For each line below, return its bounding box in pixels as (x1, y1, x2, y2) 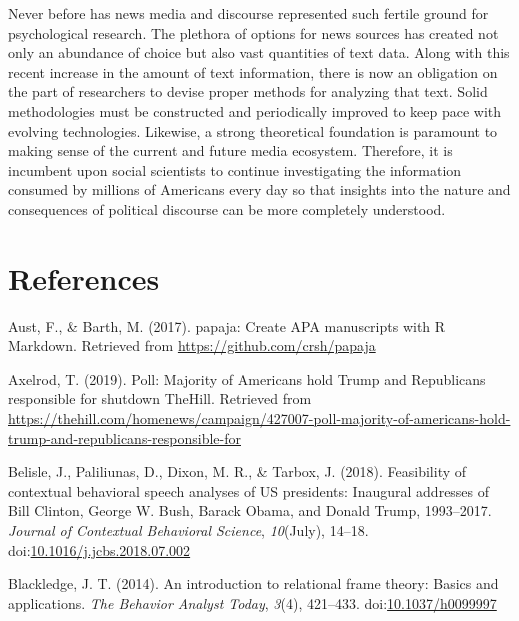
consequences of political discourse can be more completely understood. (8, 198, 446, 219)
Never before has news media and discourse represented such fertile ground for (8, 3, 489, 23)
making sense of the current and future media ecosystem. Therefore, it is (8, 140, 453, 161)
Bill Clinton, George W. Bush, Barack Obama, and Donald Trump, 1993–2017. (8, 500, 492, 521)
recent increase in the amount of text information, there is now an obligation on (8, 61, 498, 82)
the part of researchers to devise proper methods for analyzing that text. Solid (8, 81, 488, 102)
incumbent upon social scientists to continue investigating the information (8, 159, 462, 180)
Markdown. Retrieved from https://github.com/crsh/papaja (8, 335, 376, 356)
